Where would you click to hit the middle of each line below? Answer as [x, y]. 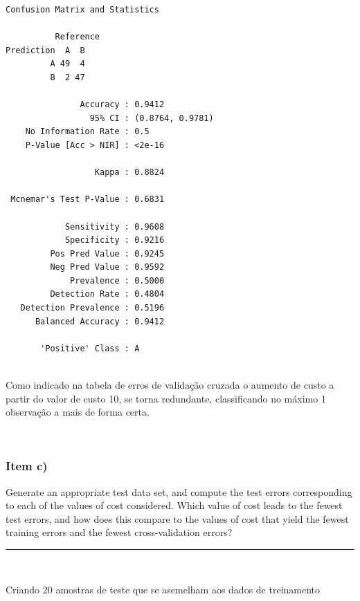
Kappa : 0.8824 [129, 173]
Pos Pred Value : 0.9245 [107, 253]
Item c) [27, 466]
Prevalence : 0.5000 [117, 280]
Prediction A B [45, 50]
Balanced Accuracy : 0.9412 [100, 321]
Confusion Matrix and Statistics [82, 10]
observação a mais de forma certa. [78, 412]
